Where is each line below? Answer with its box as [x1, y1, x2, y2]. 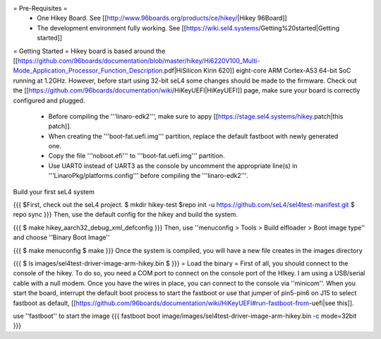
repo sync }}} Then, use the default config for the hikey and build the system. [13, 210, 238, 219]
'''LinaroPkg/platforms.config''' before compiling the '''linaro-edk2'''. [48, 172, 248, 180]
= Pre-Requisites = [13, 4, 68, 12]
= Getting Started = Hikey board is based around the [13, 47, 166, 55]
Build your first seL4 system [13, 187, 95, 196]
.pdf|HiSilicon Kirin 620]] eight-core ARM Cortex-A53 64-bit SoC [162, 66, 351, 75]
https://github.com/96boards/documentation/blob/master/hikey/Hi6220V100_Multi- [18, 56, 260, 65]
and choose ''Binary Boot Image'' [13, 233, 110, 242]
